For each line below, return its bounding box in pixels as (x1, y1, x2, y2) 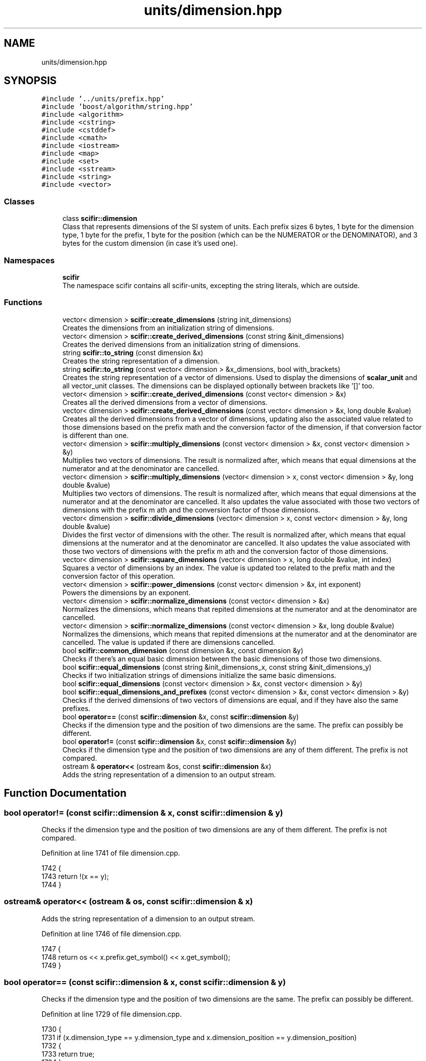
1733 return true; (41, 1050, 95, 1059)
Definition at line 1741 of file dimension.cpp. (41, 848, 180, 857)
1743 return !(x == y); (41, 872, 109, 880)
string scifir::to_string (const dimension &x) (62, 348, 203, 357)
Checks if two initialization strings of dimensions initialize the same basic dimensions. (62, 671, 337, 679)
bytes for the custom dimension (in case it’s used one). (62, 239, 238, 248)
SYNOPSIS (4, 74, 57, 87)
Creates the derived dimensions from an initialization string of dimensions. (62, 340, 301, 348)
